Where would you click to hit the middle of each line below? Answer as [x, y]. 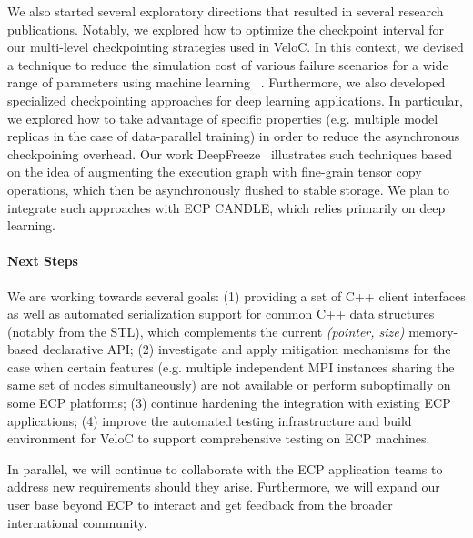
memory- [433, 331]
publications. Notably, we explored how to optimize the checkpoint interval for [226, 29]
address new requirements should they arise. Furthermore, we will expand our [224, 487]
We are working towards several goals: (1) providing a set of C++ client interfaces [236, 295]
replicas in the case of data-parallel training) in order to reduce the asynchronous [234, 136]
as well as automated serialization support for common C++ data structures [221, 314]
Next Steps [43, 261]
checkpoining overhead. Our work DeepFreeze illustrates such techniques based [230, 153]
